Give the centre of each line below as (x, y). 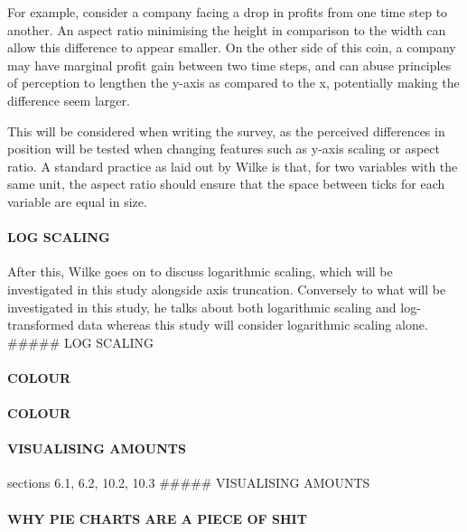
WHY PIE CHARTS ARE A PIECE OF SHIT (157, 518)
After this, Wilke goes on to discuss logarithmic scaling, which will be (200, 271)
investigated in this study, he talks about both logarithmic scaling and (202, 307)
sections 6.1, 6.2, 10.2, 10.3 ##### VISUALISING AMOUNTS (189, 483)
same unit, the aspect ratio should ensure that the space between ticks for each (226, 184)
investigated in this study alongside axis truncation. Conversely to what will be (227, 289)
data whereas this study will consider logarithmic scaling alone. (253, 325)
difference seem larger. (69, 100)
